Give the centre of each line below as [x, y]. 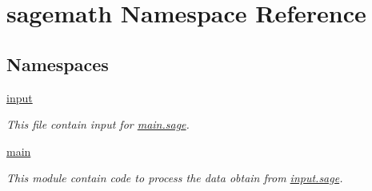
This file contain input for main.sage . [98, 124]
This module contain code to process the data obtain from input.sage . [175, 178]
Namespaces [58, 64]
